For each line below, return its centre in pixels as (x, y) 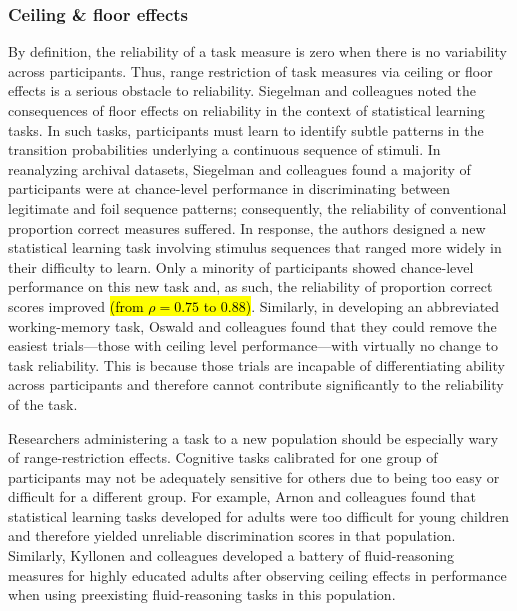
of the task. (43, 403)
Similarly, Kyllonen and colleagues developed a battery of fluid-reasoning (231, 555)
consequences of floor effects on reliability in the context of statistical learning (246, 110)
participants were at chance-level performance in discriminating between (229, 188)
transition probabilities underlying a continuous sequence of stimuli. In (224, 149)
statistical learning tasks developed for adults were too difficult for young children (259, 515)
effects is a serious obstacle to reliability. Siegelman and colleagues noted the (242, 90)
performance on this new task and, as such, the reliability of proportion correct (250, 286)
